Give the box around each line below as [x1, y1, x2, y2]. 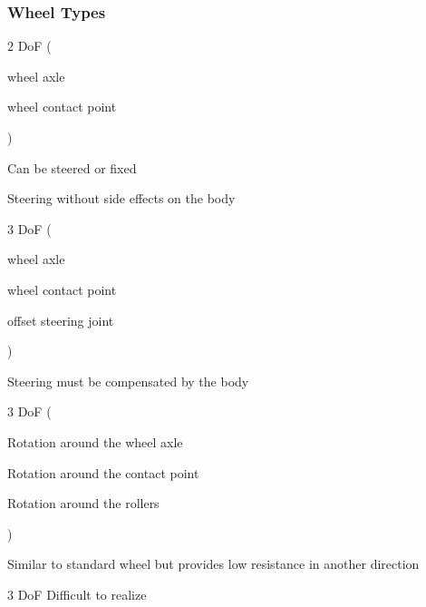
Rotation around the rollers [7, 494, 160, 513]
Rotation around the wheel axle [7, 432, 183, 451]
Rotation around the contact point [7, 463, 199, 482]
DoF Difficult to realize [17, 584, 147, 603]
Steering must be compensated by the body [7, 371, 249, 390]
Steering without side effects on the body [7, 189, 236, 208]
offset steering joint [7, 310, 114, 329]
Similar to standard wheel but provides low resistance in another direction [7, 554, 420, 573]
